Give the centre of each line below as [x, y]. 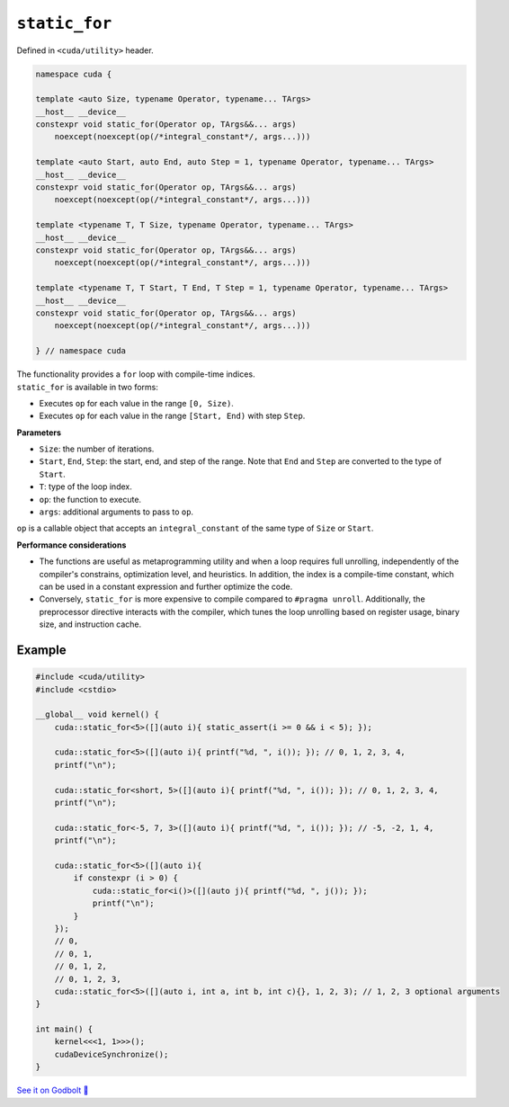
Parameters [39, 433]
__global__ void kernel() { [97, 714]
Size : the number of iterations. [97, 449]
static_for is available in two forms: [88, 387]
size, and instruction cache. [90, 624]
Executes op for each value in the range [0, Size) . [136, 403]
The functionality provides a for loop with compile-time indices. [136, 374]
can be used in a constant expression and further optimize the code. [166, 586]
